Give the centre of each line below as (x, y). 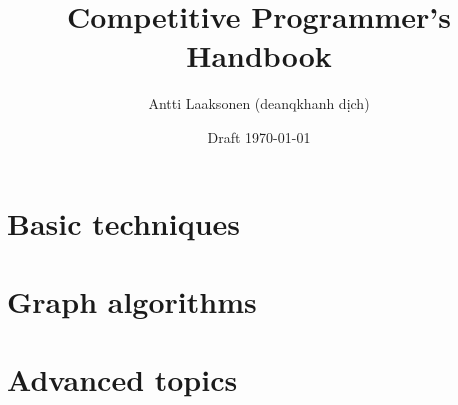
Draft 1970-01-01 (259, 136)
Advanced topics (122, 379)
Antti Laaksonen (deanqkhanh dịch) (259, 103)
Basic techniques (123, 222)
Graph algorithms (132, 300)
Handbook (259, 55)
